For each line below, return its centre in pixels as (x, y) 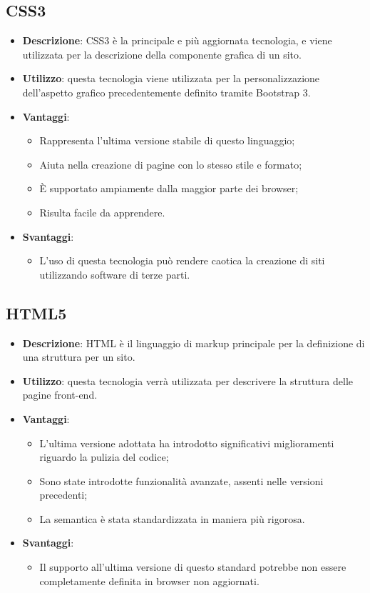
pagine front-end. (60, 395)
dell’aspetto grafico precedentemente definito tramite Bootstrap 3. (166, 92)
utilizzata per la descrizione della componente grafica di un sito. (162, 54)
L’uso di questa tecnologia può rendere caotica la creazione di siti (182, 260)
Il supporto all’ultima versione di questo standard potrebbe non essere (193, 567)
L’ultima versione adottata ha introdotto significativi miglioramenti (187, 443)
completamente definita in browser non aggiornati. (149, 580)
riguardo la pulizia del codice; (104, 457)
